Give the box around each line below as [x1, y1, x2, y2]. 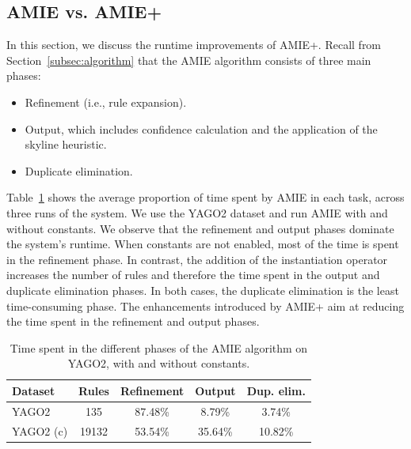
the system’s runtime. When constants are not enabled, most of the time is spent [6, 236, 399, 252]
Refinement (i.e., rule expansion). [25, 93, 187, 110]
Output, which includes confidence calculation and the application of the [25, 120, 378, 137]
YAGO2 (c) [12, 422, 68, 439]
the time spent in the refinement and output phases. [6, 313, 260, 330]
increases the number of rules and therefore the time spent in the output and [6, 266, 380, 283]
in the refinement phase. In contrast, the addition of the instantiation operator [6, 251, 388, 267]
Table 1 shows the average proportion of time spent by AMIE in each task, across [6, 189, 405, 206]
